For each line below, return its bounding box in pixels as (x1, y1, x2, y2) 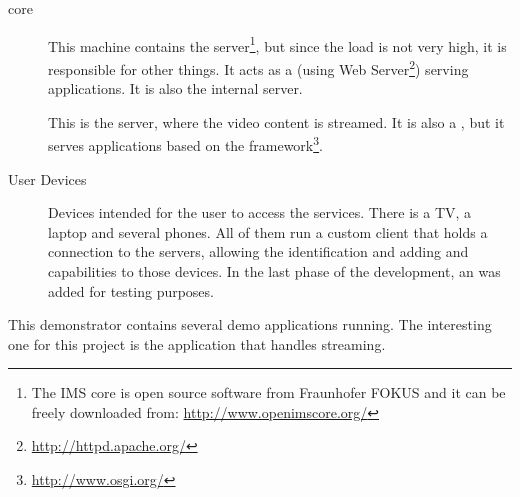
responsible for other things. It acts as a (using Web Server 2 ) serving (48, 55, 469, 79)
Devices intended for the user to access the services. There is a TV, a (48, 202, 472, 223)
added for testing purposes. (48, 280, 214, 301)
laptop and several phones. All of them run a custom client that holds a (48, 221, 488, 242)
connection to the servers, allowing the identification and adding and (48, 241, 469, 262)
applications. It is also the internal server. (48, 78, 303, 99)
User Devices (8, 168, 87, 189)
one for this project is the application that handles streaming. (8, 333, 386, 354)
